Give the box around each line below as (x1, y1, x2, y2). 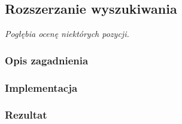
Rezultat (5, 107, 47, 122)
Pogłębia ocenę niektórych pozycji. (5, 27, 129, 40)
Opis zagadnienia (5, 52, 89, 67)
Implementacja (5, 80, 78, 95)
